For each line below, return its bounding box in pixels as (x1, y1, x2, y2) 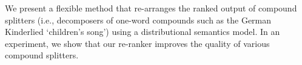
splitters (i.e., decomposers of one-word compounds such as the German (5, 13, 272, 26)
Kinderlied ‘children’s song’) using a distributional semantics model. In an (5, 25, 280, 38)
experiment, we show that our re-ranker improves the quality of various (5, 37, 270, 49)
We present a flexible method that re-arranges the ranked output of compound (5, 2, 297, 14)
